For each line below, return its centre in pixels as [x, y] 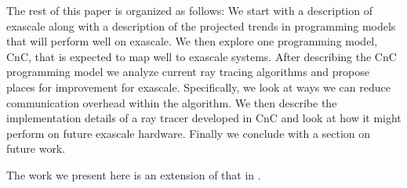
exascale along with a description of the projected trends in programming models [201, 25]
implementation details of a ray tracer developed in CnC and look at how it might [204, 118]
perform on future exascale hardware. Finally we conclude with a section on [189, 133]
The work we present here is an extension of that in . [134, 174]
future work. [36, 148]
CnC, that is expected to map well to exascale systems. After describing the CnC [202, 56]
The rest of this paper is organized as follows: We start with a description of [189, 10]
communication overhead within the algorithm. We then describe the [172, 102]
